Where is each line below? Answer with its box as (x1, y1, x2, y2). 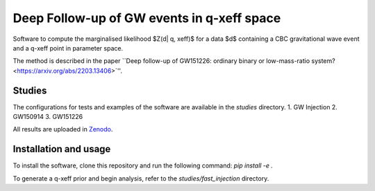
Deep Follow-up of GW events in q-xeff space (12, 10, 281, 26)
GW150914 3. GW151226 (12, 113, 83, 121)
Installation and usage (12, 143, 111, 155)
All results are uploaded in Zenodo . (12, 125, 113, 134)
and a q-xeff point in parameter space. (12, 44, 124, 52)
